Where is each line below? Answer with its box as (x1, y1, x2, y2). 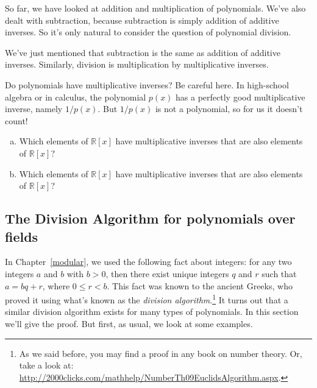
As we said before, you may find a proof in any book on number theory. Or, (19, 347, 302, 359)
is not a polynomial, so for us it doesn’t (155, 102, 303, 115)
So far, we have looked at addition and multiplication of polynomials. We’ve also (5, 2, 306, 14)
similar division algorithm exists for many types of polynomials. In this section (5, 305, 299, 318)
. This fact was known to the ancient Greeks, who (107, 279, 293, 292)
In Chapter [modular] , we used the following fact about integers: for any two (5, 255, 292, 268)
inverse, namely (5, 102, 63, 115)
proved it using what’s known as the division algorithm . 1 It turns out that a (5, 292, 288, 306)
